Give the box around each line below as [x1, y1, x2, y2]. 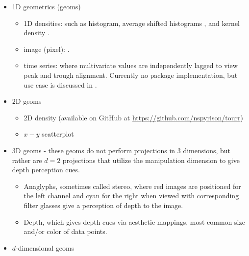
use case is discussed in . [24, 79, 97, 90]
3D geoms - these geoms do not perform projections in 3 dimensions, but [12, 145, 231, 155]
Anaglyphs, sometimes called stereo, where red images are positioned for [24, 181, 241, 191]
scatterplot [42, 129, 74, 139]
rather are [12, 155, 42, 165]
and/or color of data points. [24, 226, 107, 236]
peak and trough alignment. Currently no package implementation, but [24, 70, 238, 80]
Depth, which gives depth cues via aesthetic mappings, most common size [24, 216, 245, 227]
